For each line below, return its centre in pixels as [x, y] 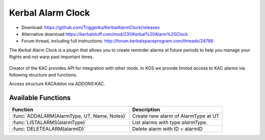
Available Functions [40, 98]
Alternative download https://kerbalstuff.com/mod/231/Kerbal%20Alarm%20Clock [105, 34]
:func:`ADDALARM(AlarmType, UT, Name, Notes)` [69, 116]
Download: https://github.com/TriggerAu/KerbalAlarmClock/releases [91, 27]
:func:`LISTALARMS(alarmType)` [49, 122]
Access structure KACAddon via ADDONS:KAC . [57, 84]
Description [146, 110]
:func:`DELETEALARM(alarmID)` [49, 129]
